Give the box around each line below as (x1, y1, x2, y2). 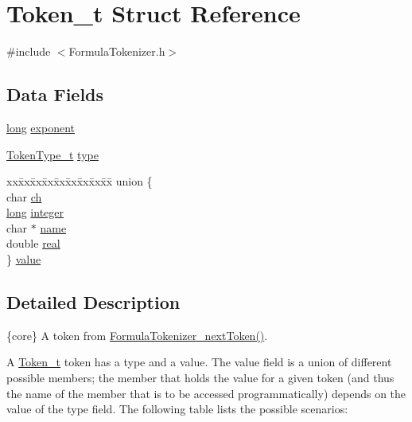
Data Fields (6, 82, 104, 107)
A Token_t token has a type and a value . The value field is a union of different (6, 354, 392, 370)
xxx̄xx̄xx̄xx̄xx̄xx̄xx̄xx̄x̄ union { (6, 173, 153, 190)
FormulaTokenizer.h (68, 43, 165, 60)
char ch (6, 188, 42, 205)
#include (6, 43, 51, 60)
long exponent (6, 119, 75, 135)
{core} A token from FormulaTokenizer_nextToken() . (6, 326, 268, 343)
